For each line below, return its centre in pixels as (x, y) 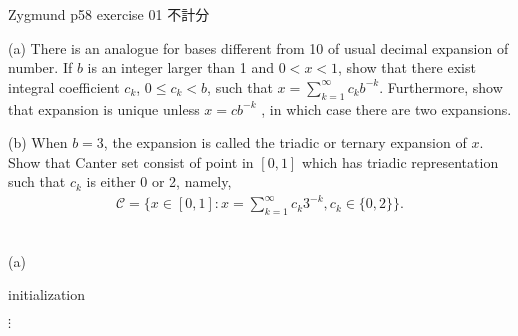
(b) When (38, 142)
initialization (47, 294)
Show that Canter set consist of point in (131, 161)
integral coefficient (64, 86)
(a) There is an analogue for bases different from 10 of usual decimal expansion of (258, 47)
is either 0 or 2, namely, (159, 181)
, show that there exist (407, 67)
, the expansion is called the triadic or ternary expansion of (285, 142)
